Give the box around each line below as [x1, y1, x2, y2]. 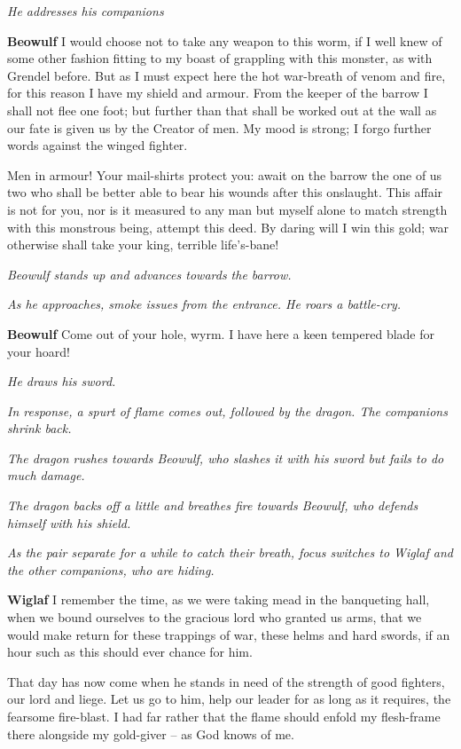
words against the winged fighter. [7, 136, 188, 154]
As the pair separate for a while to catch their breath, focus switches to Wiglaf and [7, 543, 453, 562]
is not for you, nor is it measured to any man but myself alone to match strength [7, 200, 448, 218]
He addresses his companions [7, 2, 164, 20]
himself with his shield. [7, 513, 131, 532]
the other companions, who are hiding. [7, 560, 215, 579]
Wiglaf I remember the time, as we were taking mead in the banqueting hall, [7, 590, 430, 609]
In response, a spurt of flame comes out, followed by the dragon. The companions [7, 401, 448, 420]
